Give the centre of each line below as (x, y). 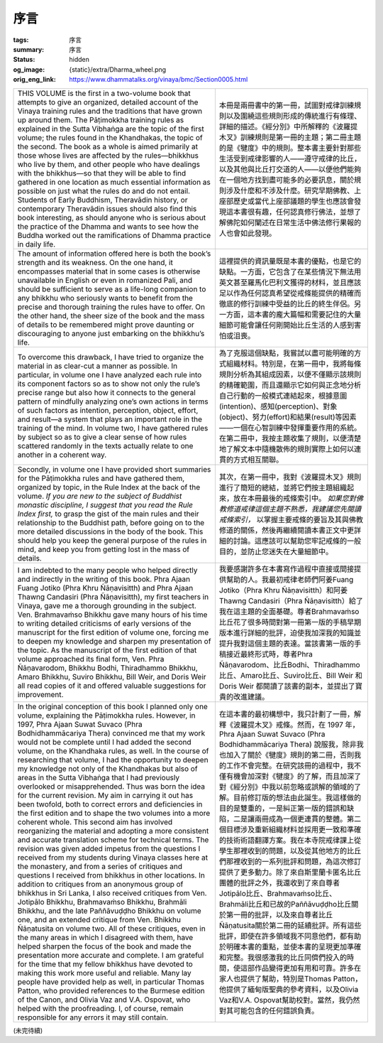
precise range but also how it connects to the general (106, 392)
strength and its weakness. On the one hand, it (95, 262)
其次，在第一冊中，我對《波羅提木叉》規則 (290, 477)
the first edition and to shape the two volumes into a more (114, 813)
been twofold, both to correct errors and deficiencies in (110, 804)
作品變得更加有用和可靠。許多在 (308, 968)
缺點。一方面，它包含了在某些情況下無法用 (290, 271)
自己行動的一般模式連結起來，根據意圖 (283, 396)
